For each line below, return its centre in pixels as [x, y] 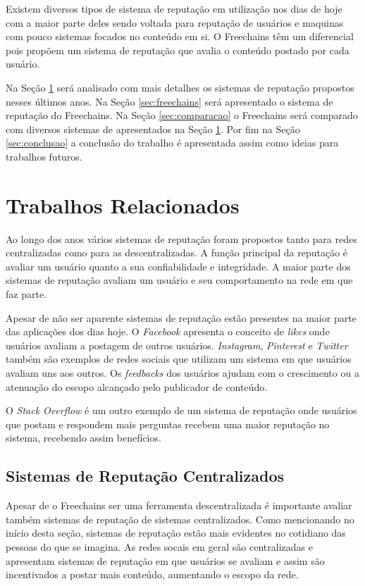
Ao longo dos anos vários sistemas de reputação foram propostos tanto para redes [181, 238]
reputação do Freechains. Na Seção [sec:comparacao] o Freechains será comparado [182, 115]
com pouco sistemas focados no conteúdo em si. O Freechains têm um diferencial [180, 36]
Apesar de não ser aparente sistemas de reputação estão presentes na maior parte [181, 317]
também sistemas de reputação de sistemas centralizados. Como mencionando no [180, 519]
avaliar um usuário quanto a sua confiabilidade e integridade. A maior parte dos [178, 266]
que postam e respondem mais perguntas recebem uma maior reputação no [168, 424]
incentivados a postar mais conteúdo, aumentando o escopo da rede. [152, 574]
